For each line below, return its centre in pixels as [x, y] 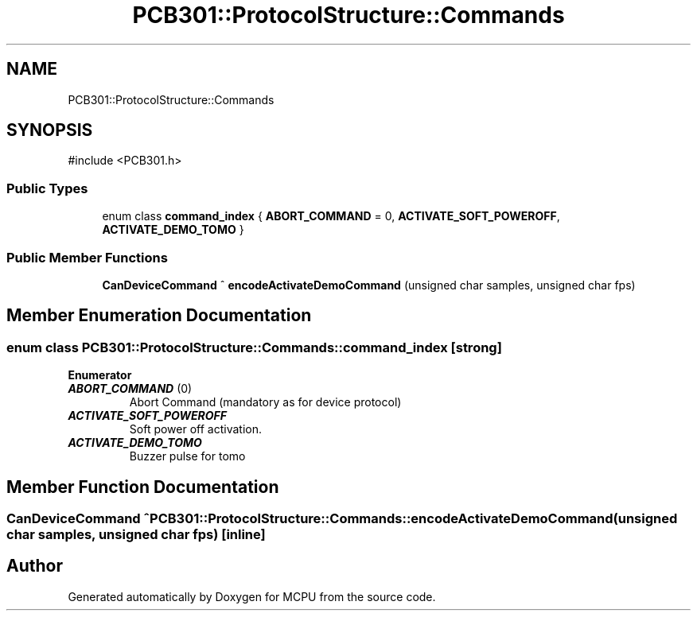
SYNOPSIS [50, 130]
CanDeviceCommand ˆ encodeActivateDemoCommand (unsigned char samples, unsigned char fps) [369, 285]
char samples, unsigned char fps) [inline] [136, 534]
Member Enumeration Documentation [159, 316]
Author [35, 566]
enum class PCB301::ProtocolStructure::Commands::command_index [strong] [254, 347]
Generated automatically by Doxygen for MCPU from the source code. [252, 596]
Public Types [47, 188]
